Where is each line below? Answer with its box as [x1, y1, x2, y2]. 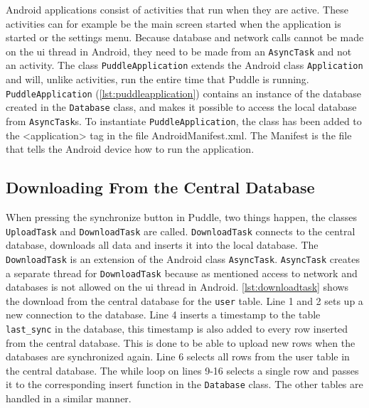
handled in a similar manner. [6, 391, 132, 406]
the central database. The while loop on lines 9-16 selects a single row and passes [6, 363, 359, 377]
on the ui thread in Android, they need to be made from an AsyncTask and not [6, 43, 352, 58]
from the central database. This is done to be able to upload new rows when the [6, 335, 355, 350]
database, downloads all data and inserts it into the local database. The [6, 237, 319, 252]
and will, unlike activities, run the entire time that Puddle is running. [6, 72, 309, 87]
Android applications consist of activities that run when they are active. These [6, 2, 348, 16]
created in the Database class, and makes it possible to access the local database [6, 100, 357, 114]
